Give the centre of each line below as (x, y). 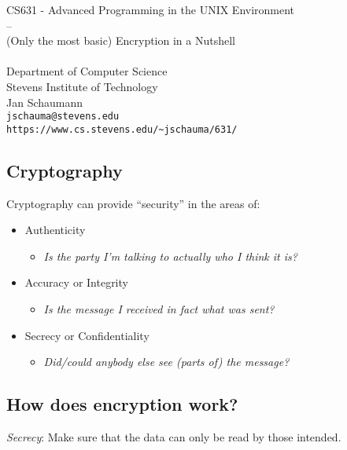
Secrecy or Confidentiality (87, 335)
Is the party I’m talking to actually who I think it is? (170, 256)
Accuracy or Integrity (76, 282)
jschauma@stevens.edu (63, 117)
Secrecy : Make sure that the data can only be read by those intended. (174, 437)
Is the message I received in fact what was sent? (159, 309)
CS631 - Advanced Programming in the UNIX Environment (151, 9)
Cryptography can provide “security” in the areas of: (133, 203)
